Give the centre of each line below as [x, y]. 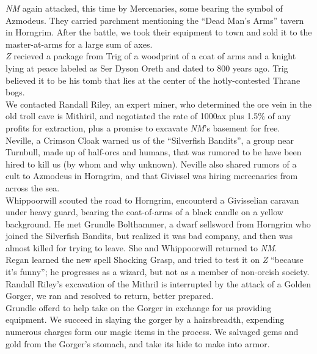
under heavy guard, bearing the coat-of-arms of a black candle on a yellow [144, 212]
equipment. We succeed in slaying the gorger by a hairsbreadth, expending [145, 319]
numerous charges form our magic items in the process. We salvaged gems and [152, 332]
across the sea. [33, 187]
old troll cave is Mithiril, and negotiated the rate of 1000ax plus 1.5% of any [148, 116]
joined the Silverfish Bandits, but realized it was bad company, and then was [149, 236]
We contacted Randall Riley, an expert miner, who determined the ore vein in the [159, 104]
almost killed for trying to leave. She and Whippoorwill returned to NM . [141, 247]
